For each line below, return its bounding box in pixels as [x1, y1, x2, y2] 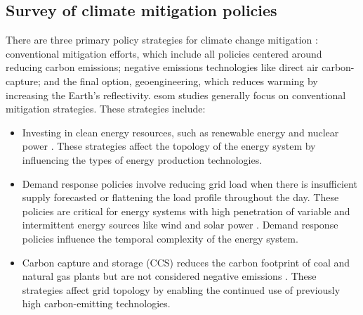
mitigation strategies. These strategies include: [6, 101, 206, 116]
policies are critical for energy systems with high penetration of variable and [22, 203, 350, 218]
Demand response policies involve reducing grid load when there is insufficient [22, 176, 357, 191]
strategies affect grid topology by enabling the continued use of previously [22, 282, 341, 297]
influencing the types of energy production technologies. [22, 152, 263, 167]
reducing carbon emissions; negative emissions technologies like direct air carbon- [6, 60, 355, 75]
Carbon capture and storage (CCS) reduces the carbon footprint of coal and [22, 255, 350, 269]
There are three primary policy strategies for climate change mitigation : [6, 32, 318, 47]
